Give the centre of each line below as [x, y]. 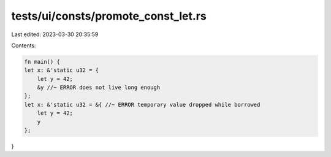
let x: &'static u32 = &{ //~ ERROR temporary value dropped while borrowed [142, 105]
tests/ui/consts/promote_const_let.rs [109, 16]
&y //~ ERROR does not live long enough [99, 88]
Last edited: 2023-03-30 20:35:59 [55, 34]
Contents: [24, 45]
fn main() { [42, 62]
